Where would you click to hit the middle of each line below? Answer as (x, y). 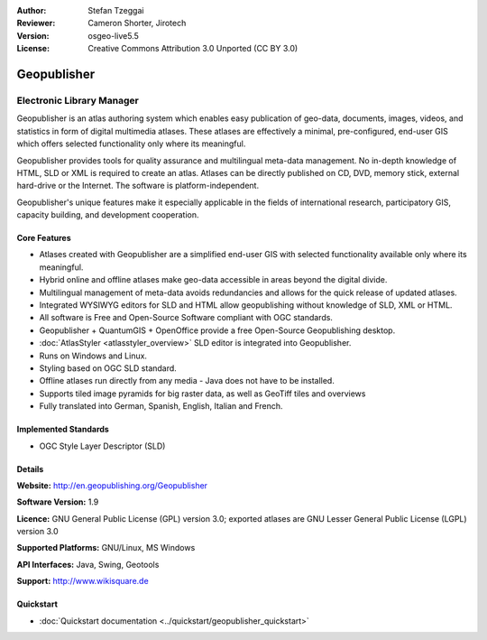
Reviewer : (36, 23)
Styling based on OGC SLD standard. (108, 368)
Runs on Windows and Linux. (93, 356)
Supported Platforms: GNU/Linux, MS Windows (106, 548)
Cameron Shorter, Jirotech (137, 23)
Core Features (44, 238)
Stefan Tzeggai (116, 10)
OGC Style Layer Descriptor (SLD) (102, 446)
